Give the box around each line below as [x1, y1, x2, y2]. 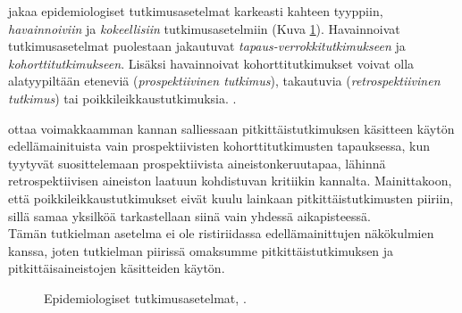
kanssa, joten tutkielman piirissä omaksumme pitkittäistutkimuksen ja [8, 241, 394, 259]
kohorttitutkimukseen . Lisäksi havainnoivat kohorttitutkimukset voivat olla [8, 54, 415, 72]
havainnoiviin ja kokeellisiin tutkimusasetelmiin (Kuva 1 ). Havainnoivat [8, 19, 400, 37]
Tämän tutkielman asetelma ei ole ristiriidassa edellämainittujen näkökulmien [8, 224, 434, 243]
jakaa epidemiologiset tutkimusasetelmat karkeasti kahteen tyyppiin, [8, 2, 383, 20]
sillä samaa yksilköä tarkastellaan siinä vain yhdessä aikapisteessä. [8, 206, 372, 225]
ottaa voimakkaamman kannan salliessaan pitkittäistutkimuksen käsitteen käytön [8, 119, 455, 137]
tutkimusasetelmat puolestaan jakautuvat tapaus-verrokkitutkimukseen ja [8, 37, 406, 55]
